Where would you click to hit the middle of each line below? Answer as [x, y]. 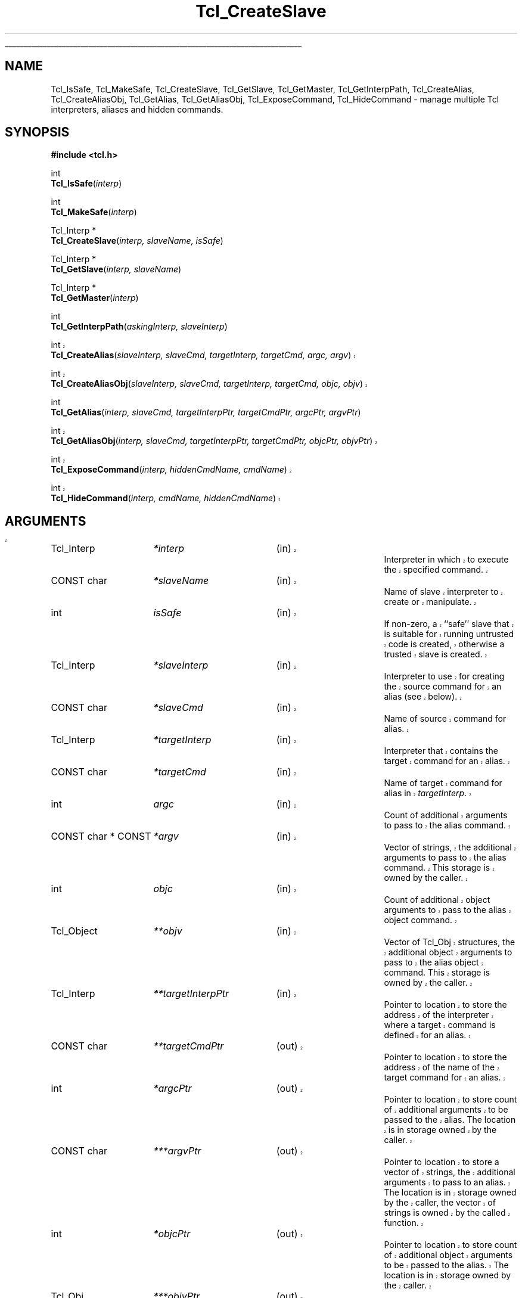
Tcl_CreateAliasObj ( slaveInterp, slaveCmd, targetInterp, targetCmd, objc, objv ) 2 [209, 384]
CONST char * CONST [101, 836]
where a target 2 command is [440, 1025]
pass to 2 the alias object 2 [434, 962]
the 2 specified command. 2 [436, 570]
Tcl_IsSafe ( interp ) [86, 184]
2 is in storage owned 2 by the [440, 1130]
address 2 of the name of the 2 [442, 1067]
